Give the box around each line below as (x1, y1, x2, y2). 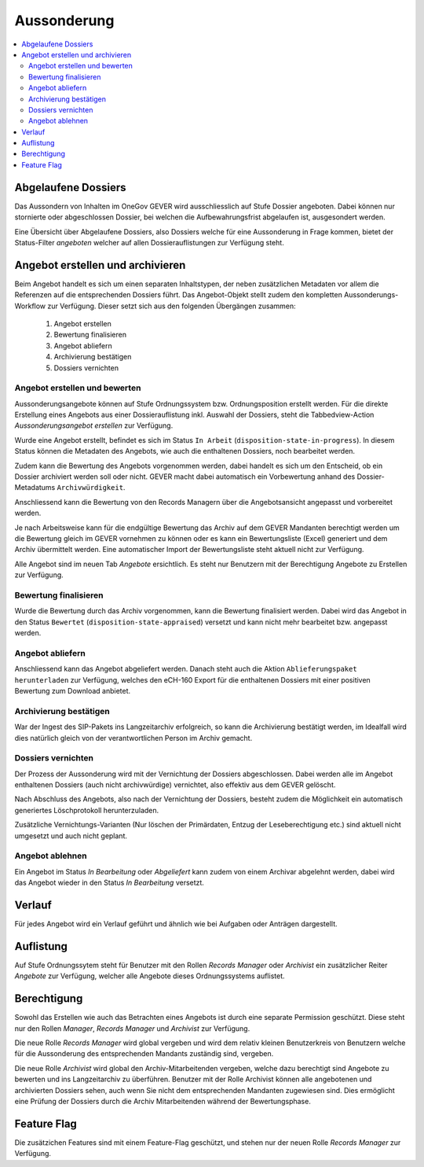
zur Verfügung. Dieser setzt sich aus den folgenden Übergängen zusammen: (47, 301, 296, 311)
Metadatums (14, 483, 56, 492)
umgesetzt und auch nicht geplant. (14, 830, 127, 841)
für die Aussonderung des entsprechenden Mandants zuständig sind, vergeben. (14, 1049, 274, 1058)
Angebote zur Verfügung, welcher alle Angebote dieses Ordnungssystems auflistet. (14, 971, 286, 981)
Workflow (14, 301, 46, 311)
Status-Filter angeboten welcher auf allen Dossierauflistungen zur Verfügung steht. (14, 237, 284, 247)
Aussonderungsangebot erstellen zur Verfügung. (14, 421, 174, 430)
